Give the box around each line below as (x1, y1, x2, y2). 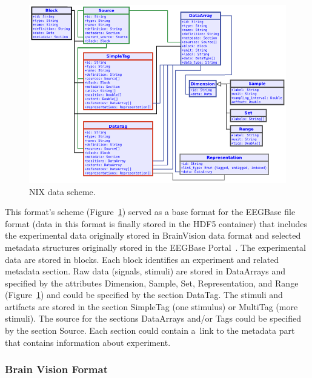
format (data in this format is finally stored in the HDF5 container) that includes (5, 217, 308, 230)
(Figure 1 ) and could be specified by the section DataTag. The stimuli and (5, 288, 283, 301)
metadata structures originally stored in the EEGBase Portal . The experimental (5, 240, 306, 253)
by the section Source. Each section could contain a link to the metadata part (5, 324, 295, 337)
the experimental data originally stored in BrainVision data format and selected (5, 229, 301, 242)
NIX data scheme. (29, 185, 96, 197)
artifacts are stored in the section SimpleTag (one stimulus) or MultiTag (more (5, 300, 298, 313)
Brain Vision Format (5, 362, 108, 377)
